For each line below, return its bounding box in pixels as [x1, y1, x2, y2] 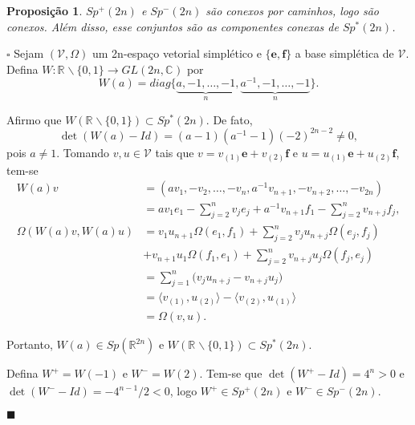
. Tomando [56, 144, 110, 160]
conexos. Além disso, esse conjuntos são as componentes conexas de [6, 18, 339, 34]
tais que [155, 144, 194, 160]
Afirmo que [6, 111, 62, 127]
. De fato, [205, 111, 253, 127]
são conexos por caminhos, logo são [205, 2, 379, 18]
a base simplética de [295, 45, 394, 62]
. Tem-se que [199, 365, 262, 382]
